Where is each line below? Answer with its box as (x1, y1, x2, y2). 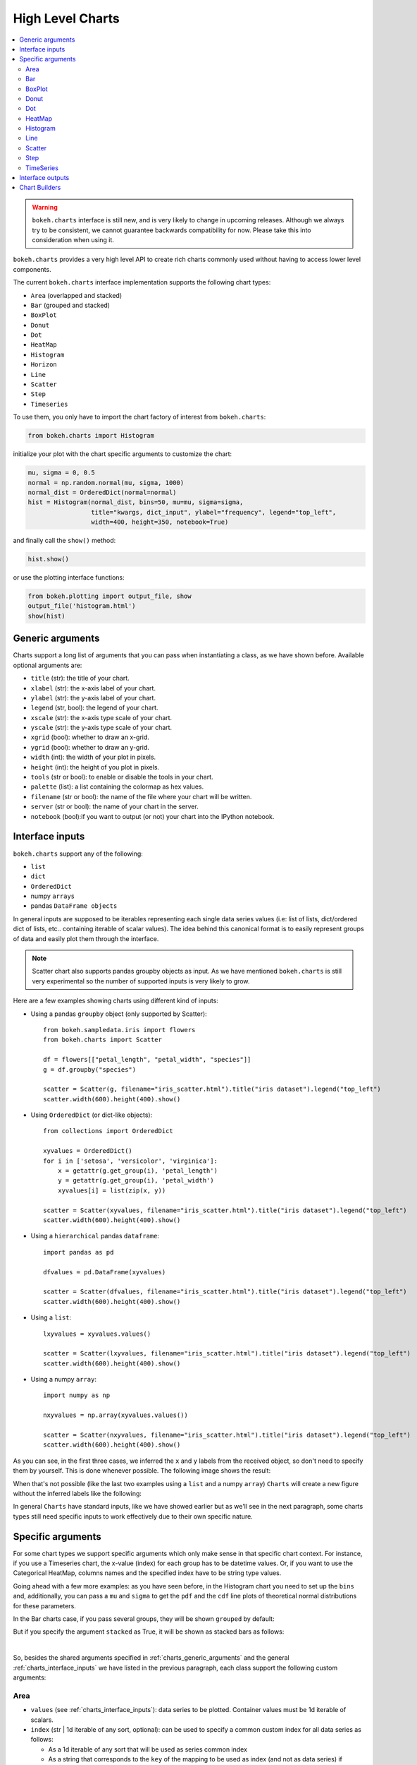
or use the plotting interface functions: (13, 573, 125, 582)
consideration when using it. (32, 235, 114, 244)
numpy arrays (30, 892, 75, 900)
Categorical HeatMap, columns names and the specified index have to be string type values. (13, 1569, 282, 1577)
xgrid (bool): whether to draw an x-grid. (30, 733, 149, 741)
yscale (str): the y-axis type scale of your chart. (30, 724, 173, 732)
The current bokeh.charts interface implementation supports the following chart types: (13, 278, 271, 287)
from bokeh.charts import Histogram (27, 431, 155, 440)
